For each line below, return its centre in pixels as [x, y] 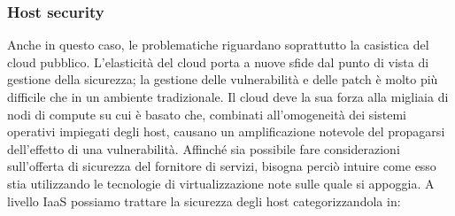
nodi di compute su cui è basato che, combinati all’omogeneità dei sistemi [207, 114]
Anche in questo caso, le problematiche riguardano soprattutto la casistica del [218, 45]
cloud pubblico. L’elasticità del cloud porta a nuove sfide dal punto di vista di [218, 62]
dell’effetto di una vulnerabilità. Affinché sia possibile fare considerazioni [204, 148]
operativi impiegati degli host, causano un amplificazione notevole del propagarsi [226, 131]
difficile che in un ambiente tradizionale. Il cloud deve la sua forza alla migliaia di [228, 96]
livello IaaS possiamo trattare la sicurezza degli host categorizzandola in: [204, 201]
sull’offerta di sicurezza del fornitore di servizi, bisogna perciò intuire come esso [222, 166]
